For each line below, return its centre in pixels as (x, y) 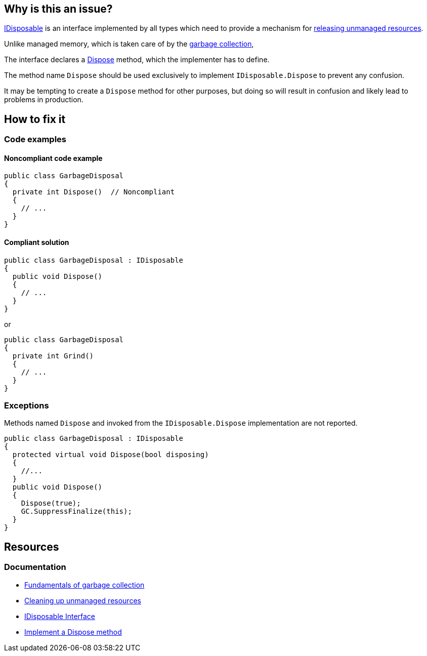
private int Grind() (53, 356)
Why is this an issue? (58, 9)
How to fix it (35, 119)
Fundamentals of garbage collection (84, 585)
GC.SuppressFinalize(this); (76, 511)
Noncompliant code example (53, 158)
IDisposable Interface (60, 616)
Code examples (35, 139)
